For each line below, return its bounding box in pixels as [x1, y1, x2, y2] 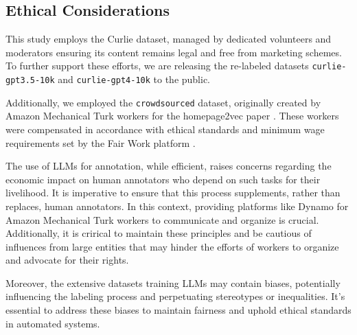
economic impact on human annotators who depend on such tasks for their [5, 172, 321, 186]
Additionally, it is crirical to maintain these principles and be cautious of [5, 226, 312, 240]
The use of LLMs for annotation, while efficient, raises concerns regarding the [5, 159, 332, 173]
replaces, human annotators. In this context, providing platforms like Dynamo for [5, 198, 349, 213]
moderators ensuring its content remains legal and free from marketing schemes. [5, 45, 342, 59]
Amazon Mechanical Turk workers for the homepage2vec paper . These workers [5, 108, 339, 123]
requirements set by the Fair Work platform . [5, 135, 196, 150]
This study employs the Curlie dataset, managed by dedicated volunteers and [5, 32, 332, 46]
